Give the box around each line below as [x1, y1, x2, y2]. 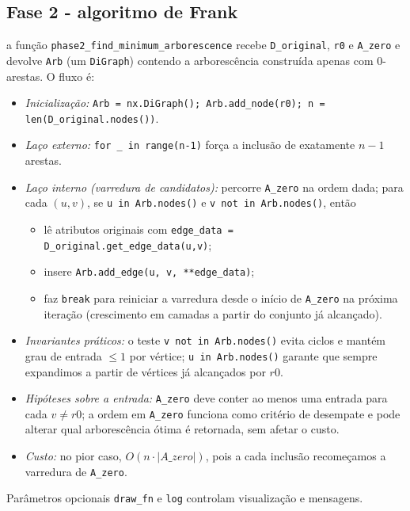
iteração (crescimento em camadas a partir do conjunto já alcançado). [44, 305, 382, 322]
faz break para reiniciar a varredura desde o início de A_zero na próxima [44, 289, 398, 306]
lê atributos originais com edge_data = [44, 220, 233, 237]
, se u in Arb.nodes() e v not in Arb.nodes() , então [86, 194, 356, 211]
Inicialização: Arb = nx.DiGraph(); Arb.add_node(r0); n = [25, 94, 325, 111]
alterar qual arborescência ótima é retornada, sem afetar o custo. [25, 421, 340, 437]
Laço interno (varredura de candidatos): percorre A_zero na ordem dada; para [25, 178, 404, 195]
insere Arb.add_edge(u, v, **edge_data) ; [44, 263, 255, 280]
